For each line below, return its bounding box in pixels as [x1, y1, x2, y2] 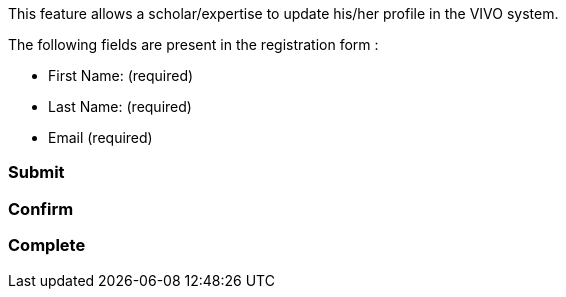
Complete [8, 235, 86, 256]
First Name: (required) [48, 67, 194, 84]
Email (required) [48, 129, 153, 146]
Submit [8, 162, 65, 183]
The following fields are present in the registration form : [8, 36, 379, 53]
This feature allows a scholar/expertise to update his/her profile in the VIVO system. [8, 5, 559, 22]
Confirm [8, 198, 74, 219]
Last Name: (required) [48, 98, 192, 115]
